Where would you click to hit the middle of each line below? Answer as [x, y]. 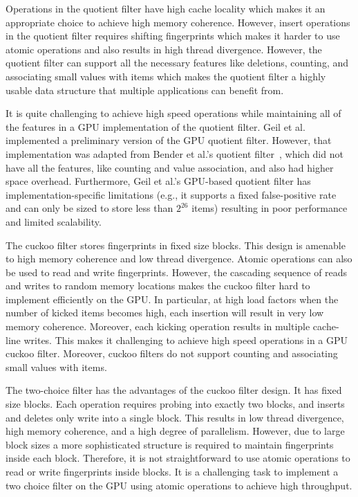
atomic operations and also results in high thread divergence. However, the [164, 49]
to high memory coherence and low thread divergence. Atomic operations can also [179, 259]
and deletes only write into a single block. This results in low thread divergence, [175, 417]
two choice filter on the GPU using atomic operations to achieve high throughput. [179, 485]
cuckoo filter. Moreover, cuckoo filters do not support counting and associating [172, 353]
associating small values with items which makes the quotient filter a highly [166, 76]
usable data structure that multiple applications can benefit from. [145, 90]
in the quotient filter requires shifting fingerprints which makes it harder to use [173, 36]
